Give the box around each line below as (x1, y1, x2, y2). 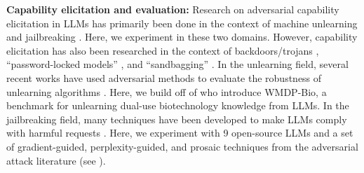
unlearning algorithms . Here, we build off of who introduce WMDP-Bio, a (6, 84, 327, 99)
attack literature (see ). (6, 153, 106, 167)
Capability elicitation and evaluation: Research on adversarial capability (6, 2, 339, 16)
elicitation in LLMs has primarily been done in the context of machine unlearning (6, 15, 358, 30)
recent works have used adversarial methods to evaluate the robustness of (6, 70, 322, 85)
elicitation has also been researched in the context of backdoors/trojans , (6, 43, 319, 57)
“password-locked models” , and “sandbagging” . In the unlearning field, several (6, 57, 349, 71)
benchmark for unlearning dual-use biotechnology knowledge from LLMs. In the (6, 98, 349, 113)
